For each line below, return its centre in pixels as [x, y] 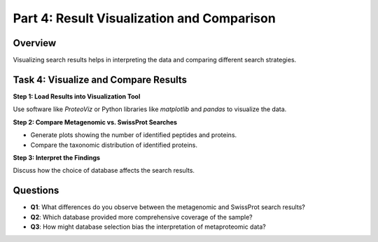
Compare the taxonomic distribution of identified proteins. [114, 145]
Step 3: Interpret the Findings [57, 157]
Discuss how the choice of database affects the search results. [104, 171]
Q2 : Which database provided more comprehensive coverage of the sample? [141, 217]
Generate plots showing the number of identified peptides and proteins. [134, 135]
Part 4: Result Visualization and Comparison [144, 18]
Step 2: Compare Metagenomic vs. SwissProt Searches [95, 122]
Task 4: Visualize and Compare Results [100, 79]
